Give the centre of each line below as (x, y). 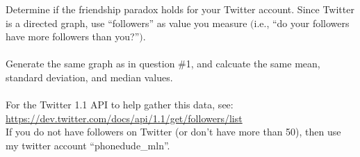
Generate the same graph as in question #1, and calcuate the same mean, (163, 64)
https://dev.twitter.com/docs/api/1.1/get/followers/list (124, 118)
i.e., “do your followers (302, 23)
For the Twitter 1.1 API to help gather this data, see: (120, 105)
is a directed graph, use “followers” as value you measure (126, 23)
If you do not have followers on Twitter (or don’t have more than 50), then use (173, 132)
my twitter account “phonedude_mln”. (88, 145)
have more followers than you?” (73, 36)
